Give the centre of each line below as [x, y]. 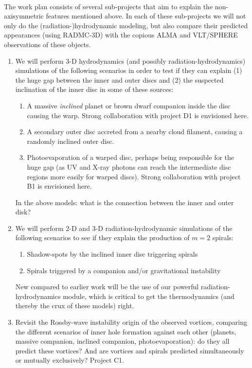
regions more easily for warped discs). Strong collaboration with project [134, 176]
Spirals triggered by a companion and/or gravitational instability [124, 270]
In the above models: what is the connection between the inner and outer [125, 202]
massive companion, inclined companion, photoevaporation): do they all [122, 341]
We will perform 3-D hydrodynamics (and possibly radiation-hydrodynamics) [130, 61]
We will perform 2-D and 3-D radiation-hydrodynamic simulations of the [124, 228]
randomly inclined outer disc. [71, 141]
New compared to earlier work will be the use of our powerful [107, 287]
